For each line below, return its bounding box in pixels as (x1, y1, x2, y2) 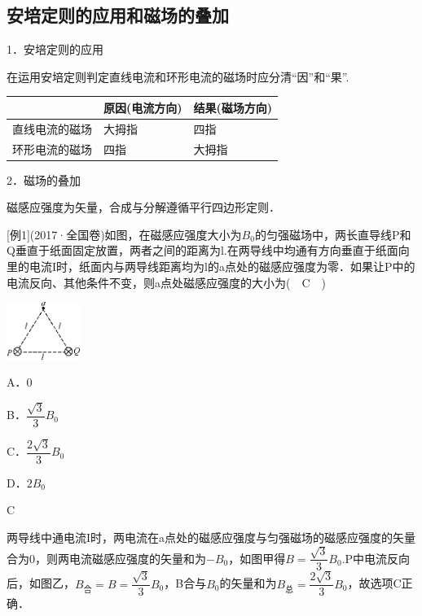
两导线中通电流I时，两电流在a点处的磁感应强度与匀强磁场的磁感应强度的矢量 (7, 528, 416, 545)
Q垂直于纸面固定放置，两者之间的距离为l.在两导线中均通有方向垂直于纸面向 (7, 242, 410, 259)
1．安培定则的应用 (7, 41, 103, 58)
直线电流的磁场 (12, 120, 92, 137)
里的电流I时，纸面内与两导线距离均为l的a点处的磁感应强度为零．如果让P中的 (7, 258, 415, 275)
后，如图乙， (7, 574, 75, 592)
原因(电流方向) (103, 98, 182, 116)
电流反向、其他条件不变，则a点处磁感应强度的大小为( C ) (7, 273, 326, 291)
